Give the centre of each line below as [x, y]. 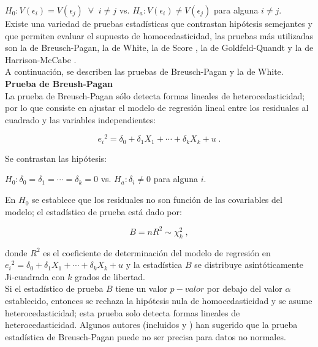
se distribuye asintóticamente [249, 265]
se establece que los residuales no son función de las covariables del [157, 200]
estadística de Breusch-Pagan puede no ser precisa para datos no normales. [146, 336]
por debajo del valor [244, 288]
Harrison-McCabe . [41, 59]
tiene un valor [141, 288]
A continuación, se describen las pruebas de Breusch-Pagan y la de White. [144, 71]
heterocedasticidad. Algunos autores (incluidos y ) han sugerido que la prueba [151, 325]
